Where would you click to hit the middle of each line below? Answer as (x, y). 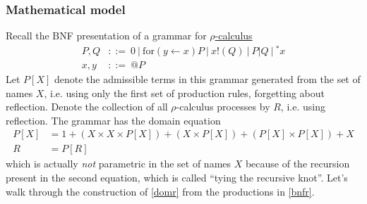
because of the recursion (297, 164)
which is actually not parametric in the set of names (119, 164)
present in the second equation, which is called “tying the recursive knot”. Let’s (177, 177)
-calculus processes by (223, 107)
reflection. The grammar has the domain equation (113, 120)
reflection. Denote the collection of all (87, 107)
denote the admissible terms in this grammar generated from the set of (207, 78)
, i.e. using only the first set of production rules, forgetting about (185, 93)
